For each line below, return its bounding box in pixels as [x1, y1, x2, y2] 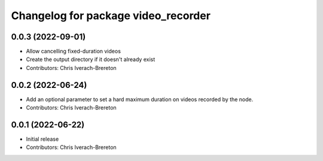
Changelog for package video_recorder [11, 9, 211, 22]
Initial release [26, 135, 59, 143]
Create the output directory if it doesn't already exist [26, 56, 156, 63]
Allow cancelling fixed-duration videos [26, 48, 121, 55]
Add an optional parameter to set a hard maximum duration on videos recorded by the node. [26, 96, 254, 103]
